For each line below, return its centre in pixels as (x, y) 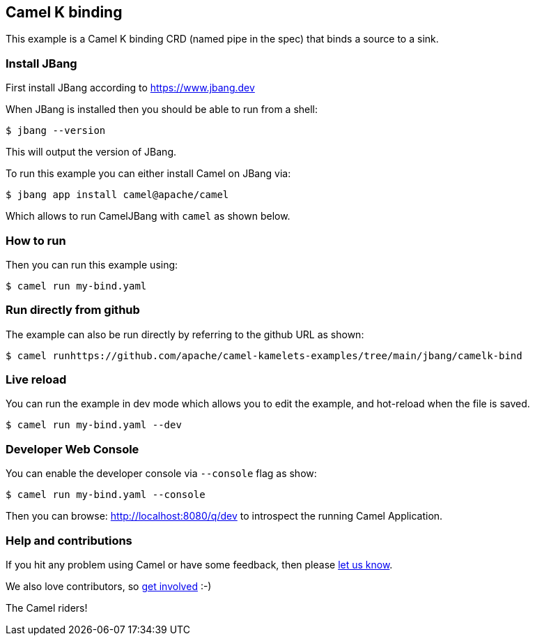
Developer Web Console (72, 449)
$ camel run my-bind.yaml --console (106, 495)
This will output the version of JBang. (91, 152)
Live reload (36, 380)
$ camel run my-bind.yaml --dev (94, 425)
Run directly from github (73, 310)
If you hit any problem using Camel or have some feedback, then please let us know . (199, 564)
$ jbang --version (56, 131)
